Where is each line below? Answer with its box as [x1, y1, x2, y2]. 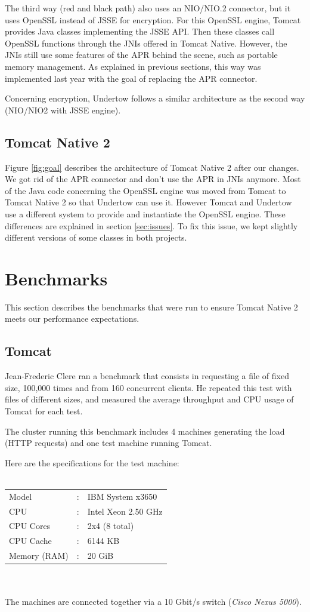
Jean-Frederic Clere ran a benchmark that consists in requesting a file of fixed [5, 370, 289, 382]
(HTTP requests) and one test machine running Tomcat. [5, 436, 212, 449]
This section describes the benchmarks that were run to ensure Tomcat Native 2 [5, 300, 298, 313]
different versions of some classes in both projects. [5, 231, 187, 244]
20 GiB [87, 549, 114, 562]
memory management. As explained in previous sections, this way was [5, 60, 261, 72]
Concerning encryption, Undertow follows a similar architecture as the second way [5, 92, 305, 104]
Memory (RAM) [9, 549, 69, 562]
